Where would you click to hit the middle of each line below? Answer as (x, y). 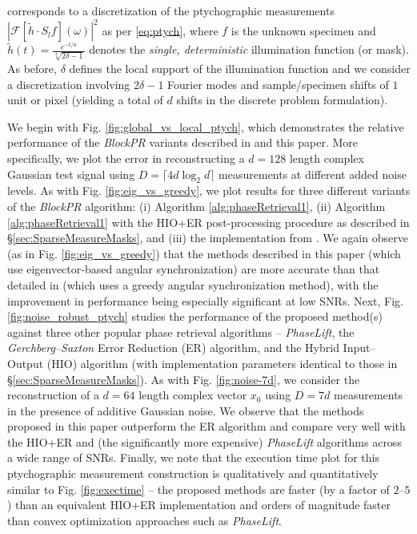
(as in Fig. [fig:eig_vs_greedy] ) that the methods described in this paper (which (204, 253)
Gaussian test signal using (71, 174)
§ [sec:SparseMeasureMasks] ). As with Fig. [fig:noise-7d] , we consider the (184, 379)
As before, (32, 69)
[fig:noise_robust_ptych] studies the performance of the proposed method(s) (195, 316)
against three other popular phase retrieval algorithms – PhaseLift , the (181, 332)
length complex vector (193, 395)
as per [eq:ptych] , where (160, 30)
